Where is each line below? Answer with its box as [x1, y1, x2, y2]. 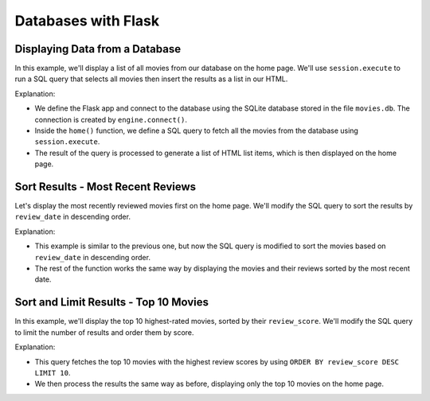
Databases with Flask [14, 12, 159, 29]
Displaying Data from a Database [14, 42, 182, 56]
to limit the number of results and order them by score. [14, 327, 194, 337]
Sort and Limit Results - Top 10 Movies [14, 295, 209, 310]
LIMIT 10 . [34, 368, 71, 377]
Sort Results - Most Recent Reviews [14, 180, 197, 193]
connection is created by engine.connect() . [34, 115, 187, 124]
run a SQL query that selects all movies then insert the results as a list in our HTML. [14, 74, 288, 84]
